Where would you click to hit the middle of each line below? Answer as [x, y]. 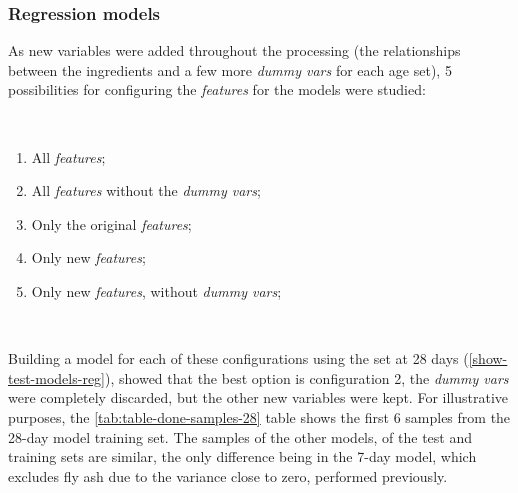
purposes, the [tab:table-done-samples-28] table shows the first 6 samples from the [259, 416]
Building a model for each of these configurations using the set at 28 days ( [238, 358]
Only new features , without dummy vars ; [156, 290]
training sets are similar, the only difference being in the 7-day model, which [242, 456]
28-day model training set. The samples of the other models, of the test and [240, 436]
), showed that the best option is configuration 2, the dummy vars [307, 377]
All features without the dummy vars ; [146, 190]
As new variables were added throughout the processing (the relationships [234, 50]
